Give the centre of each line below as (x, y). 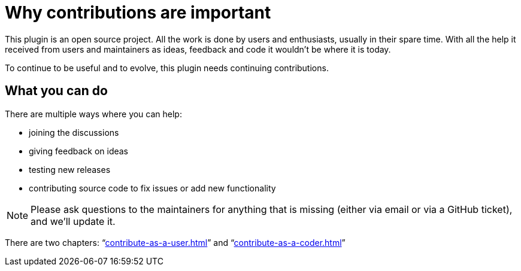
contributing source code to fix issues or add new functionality (152, 188)
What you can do (56, 91)
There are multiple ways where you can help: (93, 114)
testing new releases (70, 169)
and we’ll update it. (73, 221)
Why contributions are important (138, 13)
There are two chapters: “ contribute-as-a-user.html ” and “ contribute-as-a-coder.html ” (175, 242)
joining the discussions (74, 132)
